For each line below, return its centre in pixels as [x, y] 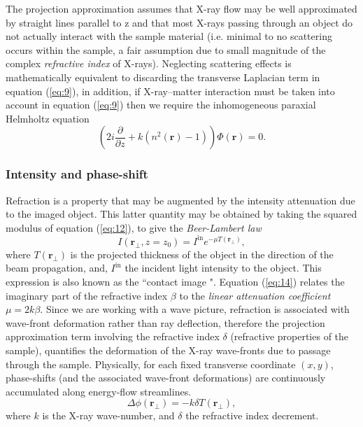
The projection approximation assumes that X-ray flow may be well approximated [181, 8]
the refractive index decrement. [252, 415]
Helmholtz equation [48, 118]
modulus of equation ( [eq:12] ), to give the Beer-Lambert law [134, 227]
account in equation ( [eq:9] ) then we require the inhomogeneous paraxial [161, 105]
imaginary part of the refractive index [87, 295]
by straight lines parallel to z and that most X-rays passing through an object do [179, 22]
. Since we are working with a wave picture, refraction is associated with [195, 309]
